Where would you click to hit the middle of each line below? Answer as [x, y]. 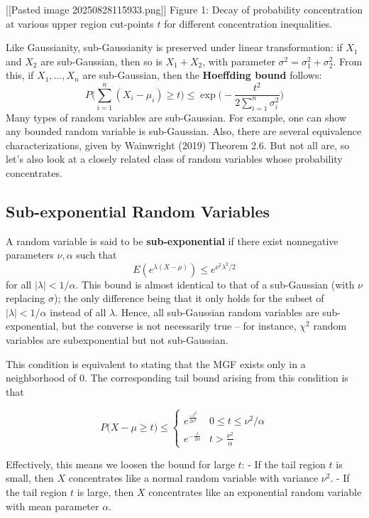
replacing [26, 298]
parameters [30, 255]
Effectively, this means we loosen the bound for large [120, 464]
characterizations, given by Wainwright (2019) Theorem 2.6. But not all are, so [178, 145]
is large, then [105, 491]
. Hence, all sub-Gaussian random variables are [217, 312]
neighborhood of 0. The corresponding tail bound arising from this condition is [177, 378]
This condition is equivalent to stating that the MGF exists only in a [156, 363]
